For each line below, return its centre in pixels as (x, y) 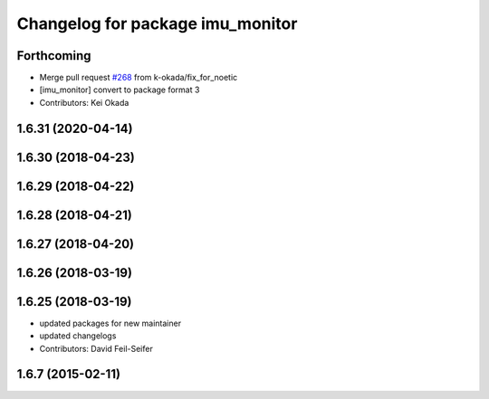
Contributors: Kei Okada (84, 102)
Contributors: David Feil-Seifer (96, 348)
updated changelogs (78, 336)
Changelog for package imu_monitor (157, 24)
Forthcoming (54, 56)
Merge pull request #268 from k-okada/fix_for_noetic (139, 78)
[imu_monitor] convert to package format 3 (120, 90)
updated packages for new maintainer (110, 323)
